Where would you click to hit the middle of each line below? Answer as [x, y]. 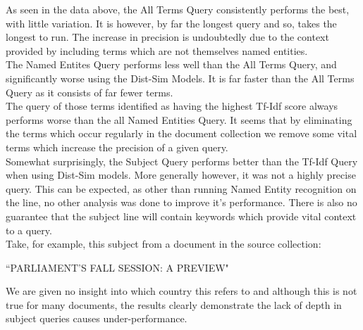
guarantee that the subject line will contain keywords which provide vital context [181, 216]
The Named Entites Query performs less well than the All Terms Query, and [171, 64]
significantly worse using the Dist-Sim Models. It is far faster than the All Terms [180, 78]
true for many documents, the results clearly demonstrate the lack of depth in [174, 304]
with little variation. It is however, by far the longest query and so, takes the [171, 23]
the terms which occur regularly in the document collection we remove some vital [181, 133]
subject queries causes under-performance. [97, 318]
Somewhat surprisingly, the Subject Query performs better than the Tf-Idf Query [182, 161]
